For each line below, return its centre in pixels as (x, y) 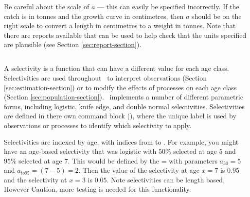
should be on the (217, 16)
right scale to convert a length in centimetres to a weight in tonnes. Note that (120, 25)
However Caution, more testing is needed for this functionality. (98, 189)
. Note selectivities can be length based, (166, 179)
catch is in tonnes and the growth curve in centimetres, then (94, 16)
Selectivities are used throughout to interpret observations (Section (106, 77)
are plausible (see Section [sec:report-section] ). (73, 44)
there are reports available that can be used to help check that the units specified (125, 35)
